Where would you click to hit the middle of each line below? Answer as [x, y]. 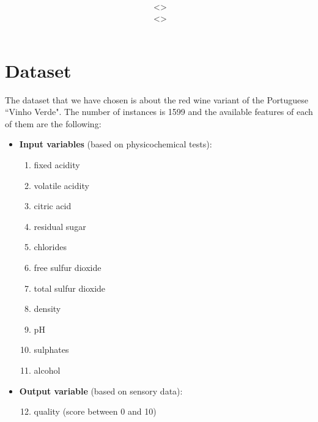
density [47, 309]
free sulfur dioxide [68, 267]
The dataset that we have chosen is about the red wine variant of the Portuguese [157, 99]
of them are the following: [53, 123]
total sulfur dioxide [70, 288]
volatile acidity [61, 185]
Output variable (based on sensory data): [101, 391]
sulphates [51, 350]
